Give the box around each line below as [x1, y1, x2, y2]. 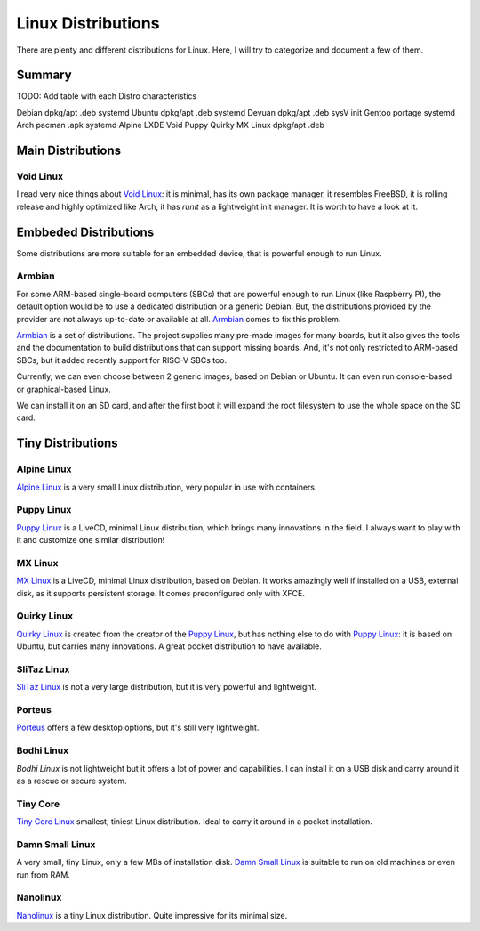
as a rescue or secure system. [16, 775, 128, 786]
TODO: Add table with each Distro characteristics [16, 91, 197, 101]
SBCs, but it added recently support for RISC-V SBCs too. [16, 354, 228, 365]
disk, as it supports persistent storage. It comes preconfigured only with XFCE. [16, 587, 306, 598]
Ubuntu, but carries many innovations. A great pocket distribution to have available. [16, 641, 322, 652]
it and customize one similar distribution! [16, 535, 165, 546]
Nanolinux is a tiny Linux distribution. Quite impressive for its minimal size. [16, 910, 288, 920]
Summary [16, 68, 72, 83]
